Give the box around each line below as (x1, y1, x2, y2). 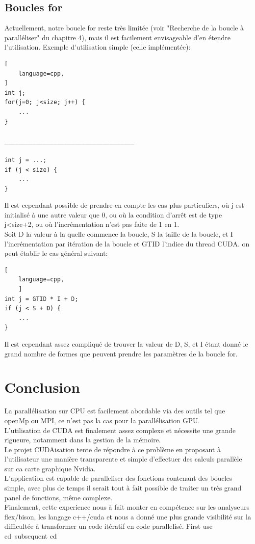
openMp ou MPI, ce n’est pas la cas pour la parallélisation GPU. (4, 415, 200, 425)
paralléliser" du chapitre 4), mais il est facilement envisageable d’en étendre (4, 32, 231, 42)
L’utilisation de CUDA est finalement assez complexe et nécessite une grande (4, 425, 236, 435)
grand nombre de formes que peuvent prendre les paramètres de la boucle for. (4, 348, 238, 358)
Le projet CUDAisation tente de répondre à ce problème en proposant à (4, 444, 221, 454)
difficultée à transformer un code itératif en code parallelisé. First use (4, 521, 213, 531)
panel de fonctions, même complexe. (4, 492, 113, 502)
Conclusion (4, 377, 80, 397)
